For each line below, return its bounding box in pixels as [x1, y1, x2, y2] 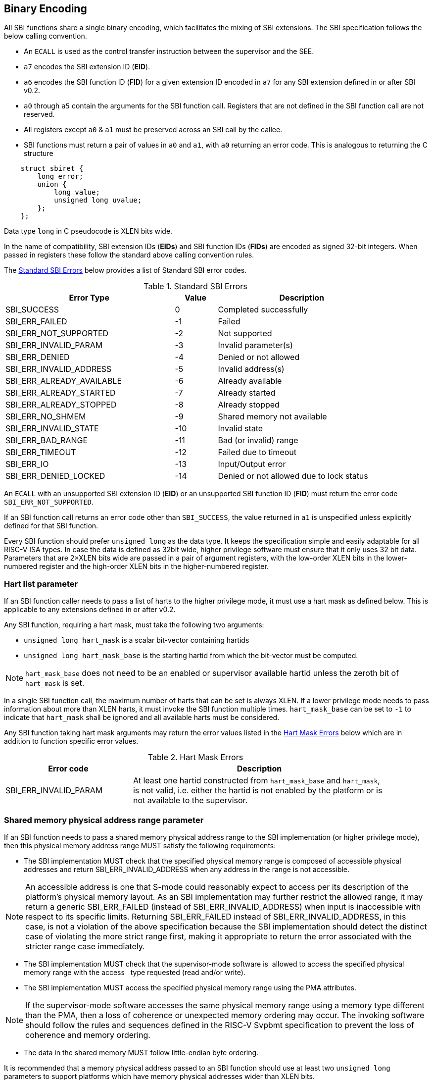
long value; [54, 188, 100, 197]
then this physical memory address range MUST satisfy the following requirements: [4, 841, 276, 850]
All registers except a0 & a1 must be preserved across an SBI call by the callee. [24, 125, 283, 134]
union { [37, 180, 67, 189]
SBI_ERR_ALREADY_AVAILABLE [5, 376, 122, 386]
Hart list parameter [4, 578, 78, 589]
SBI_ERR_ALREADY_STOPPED [5, 400, 117, 410]
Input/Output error [218, 459, 286, 469]
